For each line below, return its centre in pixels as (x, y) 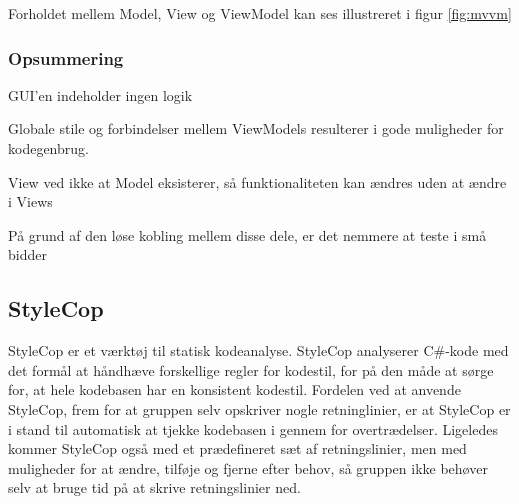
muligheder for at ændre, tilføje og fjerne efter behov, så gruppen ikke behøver (248, 467)
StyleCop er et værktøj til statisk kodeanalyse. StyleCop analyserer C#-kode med (258, 350)
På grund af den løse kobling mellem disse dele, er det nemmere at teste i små (247, 234)
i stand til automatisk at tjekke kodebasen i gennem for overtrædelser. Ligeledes (253, 428)
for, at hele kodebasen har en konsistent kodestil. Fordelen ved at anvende (234, 389)
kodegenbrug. (48, 148)
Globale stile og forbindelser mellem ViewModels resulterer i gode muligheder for (256, 128)
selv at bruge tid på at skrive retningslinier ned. (154, 487)
